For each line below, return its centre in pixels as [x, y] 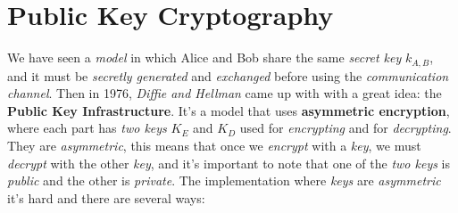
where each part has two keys [87, 128]
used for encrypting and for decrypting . [346, 128]
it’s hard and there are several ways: [106, 197]
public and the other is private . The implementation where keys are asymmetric [224, 180]
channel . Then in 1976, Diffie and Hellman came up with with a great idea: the [225, 93]
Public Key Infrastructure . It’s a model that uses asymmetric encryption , [229, 110]
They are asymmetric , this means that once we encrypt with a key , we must [214, 145]
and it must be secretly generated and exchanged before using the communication [228, 75]
